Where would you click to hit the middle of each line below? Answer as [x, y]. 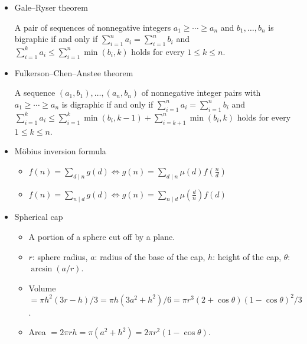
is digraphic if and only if [107, 104]
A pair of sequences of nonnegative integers [93, 27]
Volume [42, 288]
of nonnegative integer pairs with [201, 93]
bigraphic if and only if [56, 39]
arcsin [42, 269]
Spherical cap [39, 217]
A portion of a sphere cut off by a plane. [102, 236]
